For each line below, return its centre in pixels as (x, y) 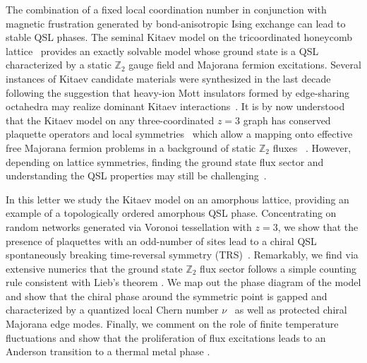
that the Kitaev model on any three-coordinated (110, 120)
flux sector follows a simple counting (278, 268)
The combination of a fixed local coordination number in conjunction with (166, 9)
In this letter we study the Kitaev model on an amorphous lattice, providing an (178, 199)
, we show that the (318, 226)
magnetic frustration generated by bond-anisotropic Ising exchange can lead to (176, 23)
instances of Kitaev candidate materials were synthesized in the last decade (168, 78)
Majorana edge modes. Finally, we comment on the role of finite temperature (172, 324)
